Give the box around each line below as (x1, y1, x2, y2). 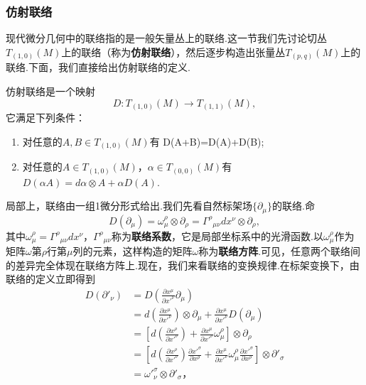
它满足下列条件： (6, 110, 85, 125)
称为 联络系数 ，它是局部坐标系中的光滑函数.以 (112, 228, 323, 243)
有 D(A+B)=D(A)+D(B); (149, 134, 264, 148)
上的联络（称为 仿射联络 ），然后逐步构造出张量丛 (61, 44, 286, 59)
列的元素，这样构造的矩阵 (72, 244, 193, 259)
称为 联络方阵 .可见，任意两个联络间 (198, 244, 361, 259)
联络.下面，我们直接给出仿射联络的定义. (6, 60, 190, 75)
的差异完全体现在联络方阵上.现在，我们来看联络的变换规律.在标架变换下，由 (6, 257, 360, 272)
